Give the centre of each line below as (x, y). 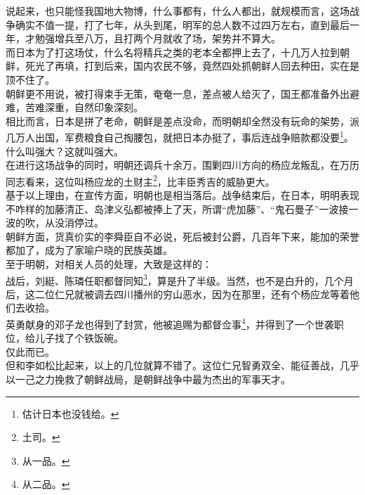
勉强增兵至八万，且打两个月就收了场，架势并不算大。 (158, 38)
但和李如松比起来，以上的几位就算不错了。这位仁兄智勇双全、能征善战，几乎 (182, 365)
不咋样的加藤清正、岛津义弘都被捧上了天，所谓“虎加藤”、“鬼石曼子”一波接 (177, 208)
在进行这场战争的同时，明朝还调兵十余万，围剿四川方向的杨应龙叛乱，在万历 (182, 165)
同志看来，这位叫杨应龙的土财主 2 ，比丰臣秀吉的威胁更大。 (140, 180)
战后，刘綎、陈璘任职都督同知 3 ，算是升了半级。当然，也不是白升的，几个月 (180, 279)
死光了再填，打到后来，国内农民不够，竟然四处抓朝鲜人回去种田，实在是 (192, 66)
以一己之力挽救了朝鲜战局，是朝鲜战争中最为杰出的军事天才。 (148, 379)
